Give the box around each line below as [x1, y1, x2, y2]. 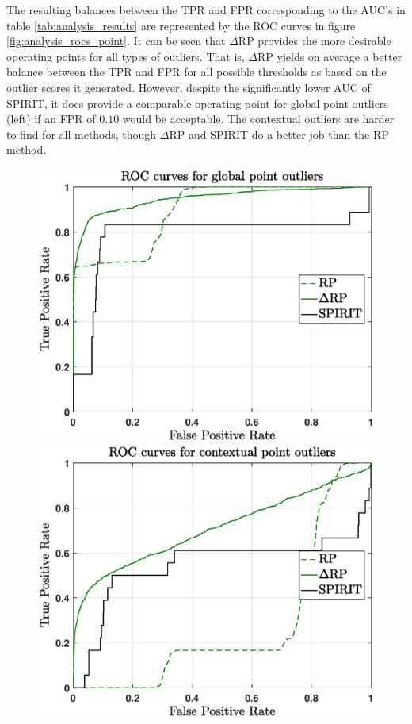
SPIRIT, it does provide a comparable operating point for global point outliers [6, 94, 388, 111]
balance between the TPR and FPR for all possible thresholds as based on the [6, 63, 387, 80]
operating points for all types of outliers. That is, [6, 48, 245, 64]
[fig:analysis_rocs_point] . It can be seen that [6, 33, 226, 49]
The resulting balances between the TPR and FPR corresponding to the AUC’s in [6, 2, 406, 17]
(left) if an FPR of [6, 110, 96, 127]
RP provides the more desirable [238, 33, 391, 49]
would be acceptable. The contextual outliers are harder [122, 110, 395, 127]
